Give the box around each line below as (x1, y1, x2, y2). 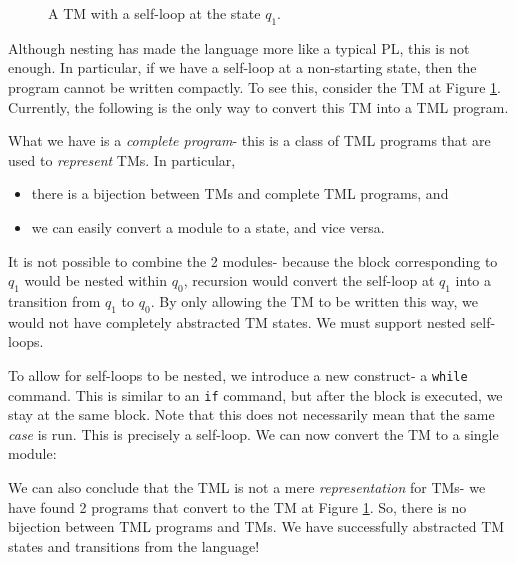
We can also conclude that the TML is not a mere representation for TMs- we (8, 477, 486, 498)
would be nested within (24, 270, 168, 291)
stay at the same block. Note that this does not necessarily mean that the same (8, 404, 495, 425)
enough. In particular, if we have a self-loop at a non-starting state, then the (8, 57, 477, 78)
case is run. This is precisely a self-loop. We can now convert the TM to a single (8, 423, 499, 444)
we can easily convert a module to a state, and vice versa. (31, 216, 385, 237)
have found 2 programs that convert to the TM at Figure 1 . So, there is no (8, 496, 467, 517)
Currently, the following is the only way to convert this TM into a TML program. (8, 96, 509, 117)
